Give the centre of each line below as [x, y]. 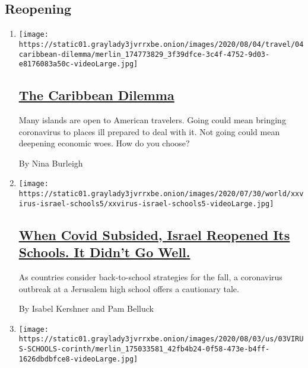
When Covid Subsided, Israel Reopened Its [154, 234]
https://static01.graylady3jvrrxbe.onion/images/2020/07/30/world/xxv [161, 194]
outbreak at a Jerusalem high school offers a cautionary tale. [129, 288]
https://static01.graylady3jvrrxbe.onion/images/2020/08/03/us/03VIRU [161, 339]
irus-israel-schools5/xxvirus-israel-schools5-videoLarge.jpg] [146, 204]
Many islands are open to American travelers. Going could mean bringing [152, 120]
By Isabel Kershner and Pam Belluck [86, 308]
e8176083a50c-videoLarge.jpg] [78, 64]
